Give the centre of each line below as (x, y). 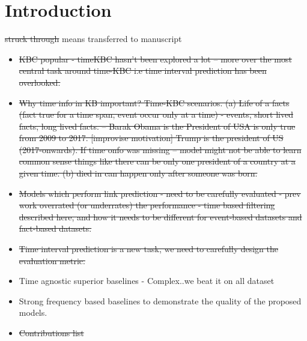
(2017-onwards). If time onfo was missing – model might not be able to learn (160, 149)
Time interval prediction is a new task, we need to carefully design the (148, 249)
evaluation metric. (52, 260)
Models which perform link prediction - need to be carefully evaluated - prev (160, 193)
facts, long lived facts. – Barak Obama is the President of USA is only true (157, 126)
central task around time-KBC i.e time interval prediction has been (143, 71)
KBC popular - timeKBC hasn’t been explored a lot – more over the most (155, 59)
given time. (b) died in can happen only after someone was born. (138, 173)
